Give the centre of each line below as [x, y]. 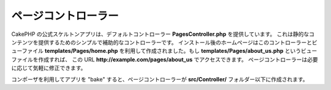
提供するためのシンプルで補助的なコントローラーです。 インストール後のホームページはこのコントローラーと [175, 42]
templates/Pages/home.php [82, 51]
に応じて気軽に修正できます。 [49, 68]
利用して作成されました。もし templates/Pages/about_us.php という [213, 51]
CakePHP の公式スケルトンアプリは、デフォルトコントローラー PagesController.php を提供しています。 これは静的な [160, 34]
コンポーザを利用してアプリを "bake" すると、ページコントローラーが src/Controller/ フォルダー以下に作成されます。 [160, 79]
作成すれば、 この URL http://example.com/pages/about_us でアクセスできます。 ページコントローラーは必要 [178, 59]
